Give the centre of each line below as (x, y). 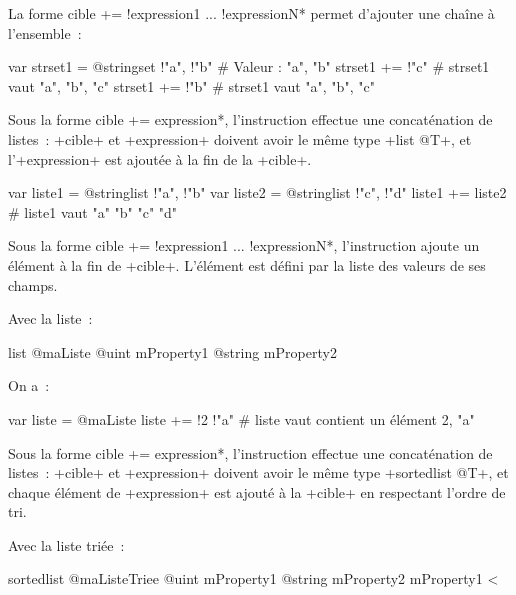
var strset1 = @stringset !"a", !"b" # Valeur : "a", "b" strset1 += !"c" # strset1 (249, 66)
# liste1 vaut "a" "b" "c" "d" (93, 211)
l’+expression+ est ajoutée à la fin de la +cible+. (160, 158)
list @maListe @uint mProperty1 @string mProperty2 (172, 351)
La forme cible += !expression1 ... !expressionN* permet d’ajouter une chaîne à (251, 13)
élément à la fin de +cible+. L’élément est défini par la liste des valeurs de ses (247, 264)
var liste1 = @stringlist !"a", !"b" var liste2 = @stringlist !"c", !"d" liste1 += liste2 (257, 192)
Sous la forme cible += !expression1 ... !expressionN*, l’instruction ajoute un (244, 245)
